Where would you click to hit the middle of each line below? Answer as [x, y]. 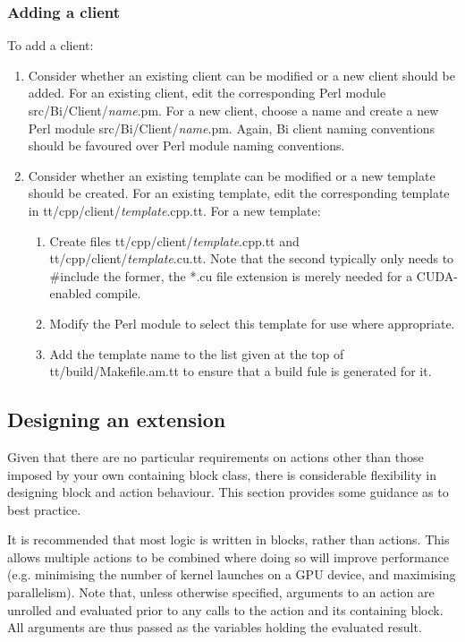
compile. [118, 293]
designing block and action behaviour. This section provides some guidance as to [228, 492]
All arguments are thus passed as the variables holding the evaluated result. [215, 627]
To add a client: [51, 45]
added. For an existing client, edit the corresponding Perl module [207, 93]
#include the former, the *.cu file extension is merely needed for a [231, 275]
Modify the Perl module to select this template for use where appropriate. [252, 323]
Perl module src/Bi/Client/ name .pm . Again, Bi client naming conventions [231, 128]
